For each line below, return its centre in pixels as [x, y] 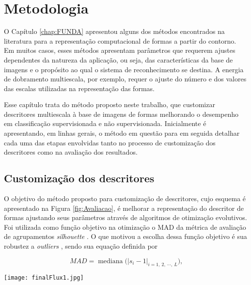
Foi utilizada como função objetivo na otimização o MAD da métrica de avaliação [125, 227]
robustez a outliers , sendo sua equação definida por [81, 246]
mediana [110, 261]
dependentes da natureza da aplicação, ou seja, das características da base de [118, 59]
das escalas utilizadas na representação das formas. [79, 88]
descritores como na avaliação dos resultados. [71, 152]
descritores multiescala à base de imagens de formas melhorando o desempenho [121, 114]
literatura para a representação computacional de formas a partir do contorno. [120, 40]
